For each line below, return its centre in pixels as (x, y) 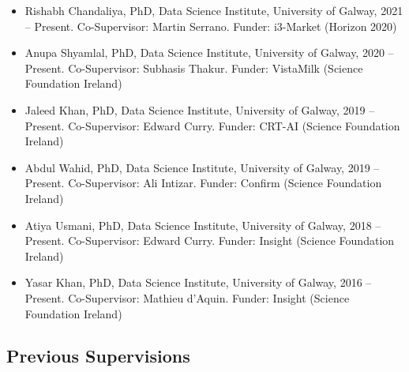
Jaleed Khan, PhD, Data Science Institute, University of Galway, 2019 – (200, 109)
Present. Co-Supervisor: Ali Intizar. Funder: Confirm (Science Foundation (203, 183)
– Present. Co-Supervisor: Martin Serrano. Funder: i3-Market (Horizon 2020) (211, 26)
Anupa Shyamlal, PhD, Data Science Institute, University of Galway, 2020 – (209, 53)
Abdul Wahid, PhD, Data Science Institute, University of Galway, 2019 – (202, 167)
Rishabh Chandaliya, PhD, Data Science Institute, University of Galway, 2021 (214, 10)
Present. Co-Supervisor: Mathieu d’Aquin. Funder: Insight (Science (187, 297)
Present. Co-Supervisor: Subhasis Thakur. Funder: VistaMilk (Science (194, 68)
